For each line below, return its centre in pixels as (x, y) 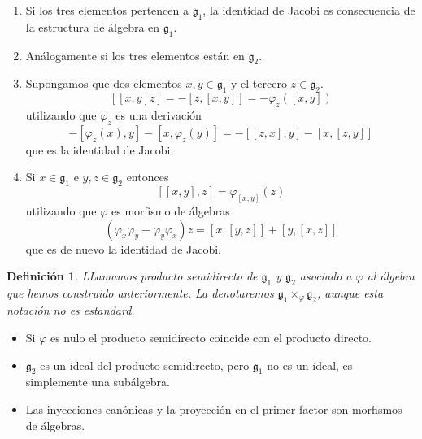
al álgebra (391, 276)
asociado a (326, 276)
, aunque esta (350, 293)
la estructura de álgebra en (93, 26)
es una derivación (159, 114)
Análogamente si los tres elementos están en (135, 55)
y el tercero (259, 83)
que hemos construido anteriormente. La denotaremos (140, 293)
